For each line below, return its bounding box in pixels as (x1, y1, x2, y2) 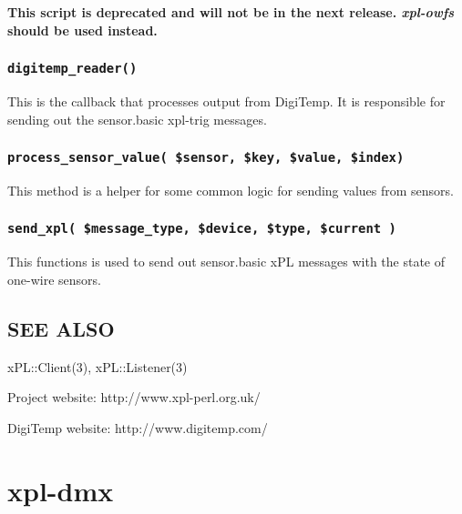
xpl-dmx (7, 471, 114, 509)
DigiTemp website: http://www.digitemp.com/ (7, 418, 268, 437)
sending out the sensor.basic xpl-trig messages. (7, 109, 267, 128)
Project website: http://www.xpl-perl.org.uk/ (7, 388, 261, 407)
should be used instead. (7, 20, 158, 39)
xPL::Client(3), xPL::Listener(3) (7, 357, 188, 376)
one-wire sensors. (7, 269, 101, 288)
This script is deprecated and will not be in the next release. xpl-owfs (7, 3, 455, 21)
